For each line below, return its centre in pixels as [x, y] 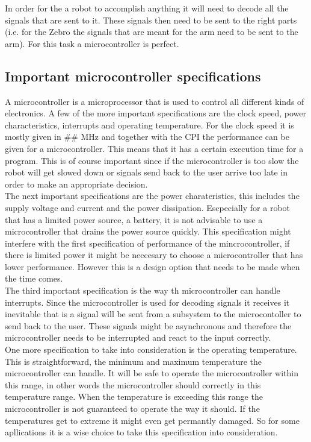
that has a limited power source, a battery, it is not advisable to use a [134, 219]
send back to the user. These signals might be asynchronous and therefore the [148, 325]
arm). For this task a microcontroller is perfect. [92, 43]
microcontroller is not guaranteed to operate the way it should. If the [132, 409]
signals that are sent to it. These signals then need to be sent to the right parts [151, 20]
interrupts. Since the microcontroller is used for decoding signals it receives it [147, 302]
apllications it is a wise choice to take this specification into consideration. [141, 432]
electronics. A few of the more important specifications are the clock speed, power [155, 113]
